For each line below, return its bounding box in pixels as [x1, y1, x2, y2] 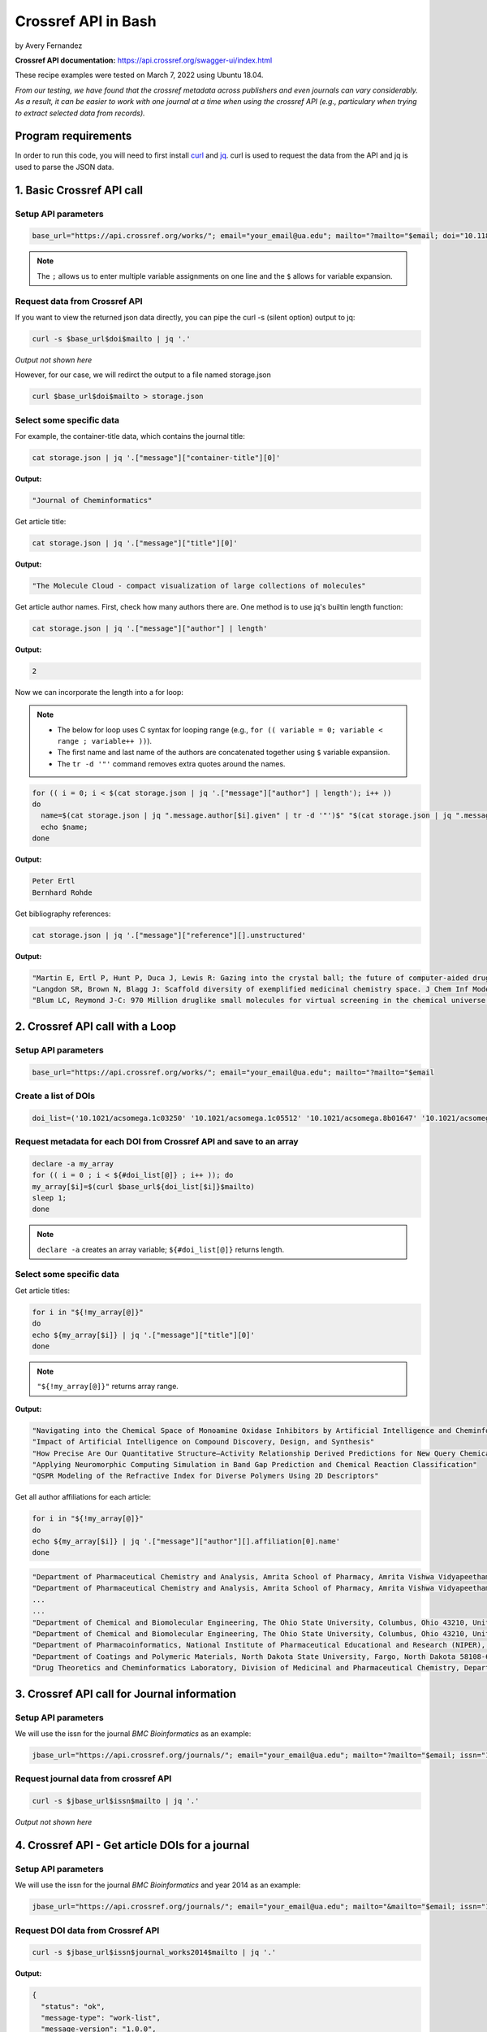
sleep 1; [32, 1193, 67, 1202]
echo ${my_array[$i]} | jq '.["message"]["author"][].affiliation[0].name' [32, 1537, 341, 1546]
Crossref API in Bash [15, 12, 157, 30]
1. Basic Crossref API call [15, 183, 144, 197]
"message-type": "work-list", [41, 2013, 162, 2023]
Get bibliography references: [15, 909, 111, 918]
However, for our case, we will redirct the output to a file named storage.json [15, 370, 271, 380]
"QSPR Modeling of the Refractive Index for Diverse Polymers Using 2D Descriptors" [32, 1471, 379, 1481]
